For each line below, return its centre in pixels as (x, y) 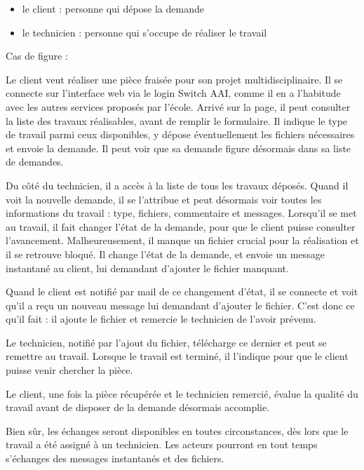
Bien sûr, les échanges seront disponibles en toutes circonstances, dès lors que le (177, 430)
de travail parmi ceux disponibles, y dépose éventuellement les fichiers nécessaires (180, 134)
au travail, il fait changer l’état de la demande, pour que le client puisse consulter (181, 226)
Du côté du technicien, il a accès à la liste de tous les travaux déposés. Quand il (177, 185)
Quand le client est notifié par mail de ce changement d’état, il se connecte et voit (182, 291)
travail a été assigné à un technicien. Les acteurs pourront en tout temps (162, 444)
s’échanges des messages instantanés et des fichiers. (115, 458)
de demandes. (35, 162)
